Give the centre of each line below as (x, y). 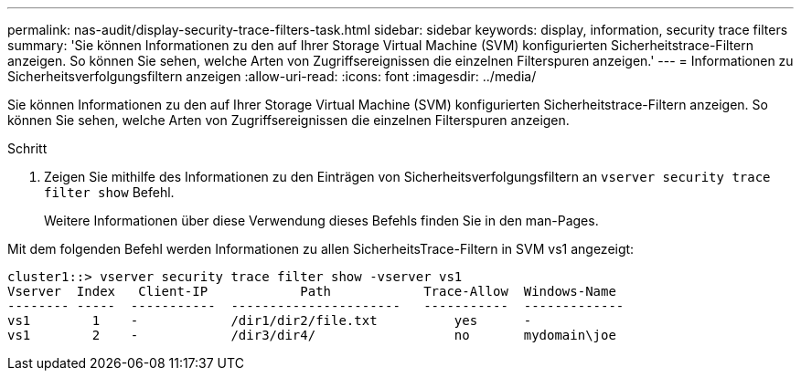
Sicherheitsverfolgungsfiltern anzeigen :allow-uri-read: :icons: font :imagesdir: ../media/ (272, 76)
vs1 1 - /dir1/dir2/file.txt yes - (270, 320)
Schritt (27, 148)
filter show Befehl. (109, 192)
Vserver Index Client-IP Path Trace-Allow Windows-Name (312, 291)
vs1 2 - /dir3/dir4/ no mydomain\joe (312, 335)
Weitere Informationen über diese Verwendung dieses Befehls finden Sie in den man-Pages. (321, 220)
